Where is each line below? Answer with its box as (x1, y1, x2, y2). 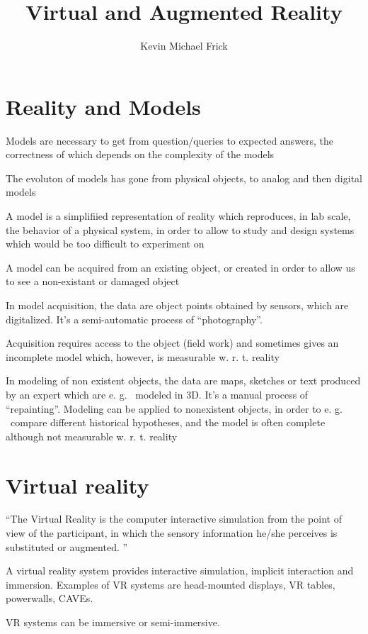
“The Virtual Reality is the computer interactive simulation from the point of (6, 511, 342, 526)
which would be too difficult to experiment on (6, 236, 205, 251)
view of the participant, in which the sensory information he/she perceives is (6, 525, 338, 540)
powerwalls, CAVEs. (6, 591, 93, 606)
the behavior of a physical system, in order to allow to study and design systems (6, 222, 355, 237)
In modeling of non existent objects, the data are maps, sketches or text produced (6, 373, 361, 388)
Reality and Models (6, 91, 201, 121)
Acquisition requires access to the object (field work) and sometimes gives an (6, 335, 339, 350)
